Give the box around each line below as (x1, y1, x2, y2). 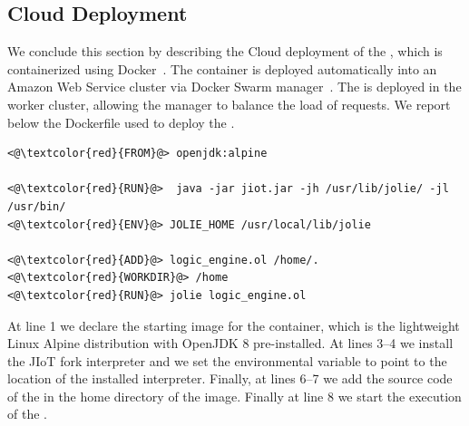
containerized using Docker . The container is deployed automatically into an (7, 59, 437, 78)
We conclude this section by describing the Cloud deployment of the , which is (7, 42, 443, 61)
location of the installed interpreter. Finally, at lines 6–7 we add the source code (7, 369, 453, 388)
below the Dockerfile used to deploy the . (7, 112, 235, 131)
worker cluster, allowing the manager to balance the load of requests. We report (7, 94, 451, 113)
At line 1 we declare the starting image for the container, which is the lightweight (7, 315, 460, 334)
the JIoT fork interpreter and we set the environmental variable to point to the (7, 351, 447, 370)
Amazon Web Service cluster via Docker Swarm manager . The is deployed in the (7, 77, 462, 96)
